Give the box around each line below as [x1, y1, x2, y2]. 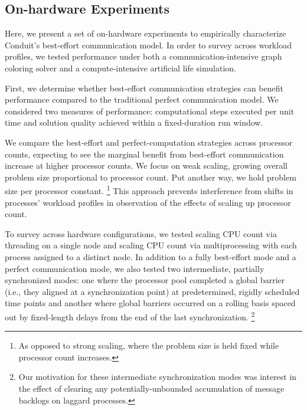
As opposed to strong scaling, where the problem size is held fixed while [18, 339, 279, 352]
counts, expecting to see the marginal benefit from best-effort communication [5, 147, 284, 160]
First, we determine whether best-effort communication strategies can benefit [5, 81, 283, 94]
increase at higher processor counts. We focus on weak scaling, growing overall [5, 159, 288, 172]
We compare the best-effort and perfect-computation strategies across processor [5, 136, 293, 148]
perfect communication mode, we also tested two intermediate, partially [5, 262, 264, 274]
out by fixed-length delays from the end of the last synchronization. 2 [5, 309, 255, 323]
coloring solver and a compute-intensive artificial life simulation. [5, 61, 236, 74]
